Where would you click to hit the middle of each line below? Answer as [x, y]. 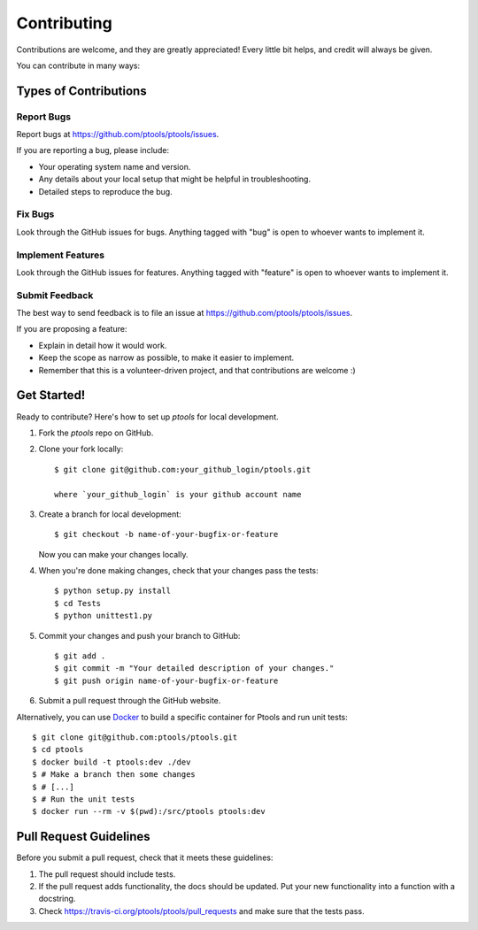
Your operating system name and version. [115, 166]
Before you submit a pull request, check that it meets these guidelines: [145, 857]
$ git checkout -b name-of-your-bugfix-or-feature [166, 534]
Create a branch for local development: [110, 514]
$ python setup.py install [113, 591]
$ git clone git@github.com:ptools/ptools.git [135, 737]
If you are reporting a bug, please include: [93, 150]
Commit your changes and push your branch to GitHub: [139, 635]
